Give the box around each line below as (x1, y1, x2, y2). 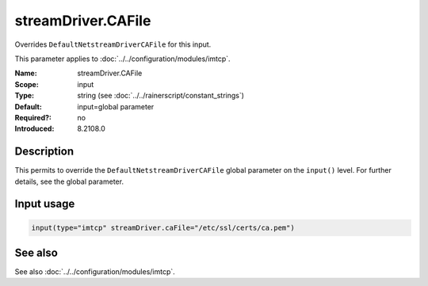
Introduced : (14, 124, 55, 134)
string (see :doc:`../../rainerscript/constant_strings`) (77, 91, 245, 101)
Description (14, 145, 75, 158)
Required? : (14, 112, 52, 122)
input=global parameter (77, 101, 155, 111)
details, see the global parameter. (14, 177, 124, 186)
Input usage (14, 197, 75, 211)
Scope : (14, 79, 39, 89)
